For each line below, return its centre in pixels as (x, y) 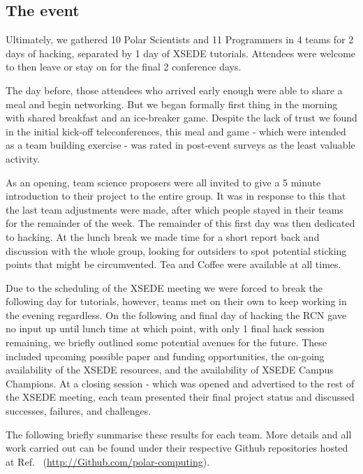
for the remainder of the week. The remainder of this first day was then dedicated (180, 223)
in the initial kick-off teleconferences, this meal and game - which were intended (176, 131)
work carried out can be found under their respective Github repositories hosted (177, 448)
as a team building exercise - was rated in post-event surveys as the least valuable (180, 145)
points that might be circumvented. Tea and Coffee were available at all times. (173, 264)
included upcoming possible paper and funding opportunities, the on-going (165, 356)
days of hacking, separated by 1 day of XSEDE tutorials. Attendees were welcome (181, 53)
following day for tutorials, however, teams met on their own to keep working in (176, 301)
